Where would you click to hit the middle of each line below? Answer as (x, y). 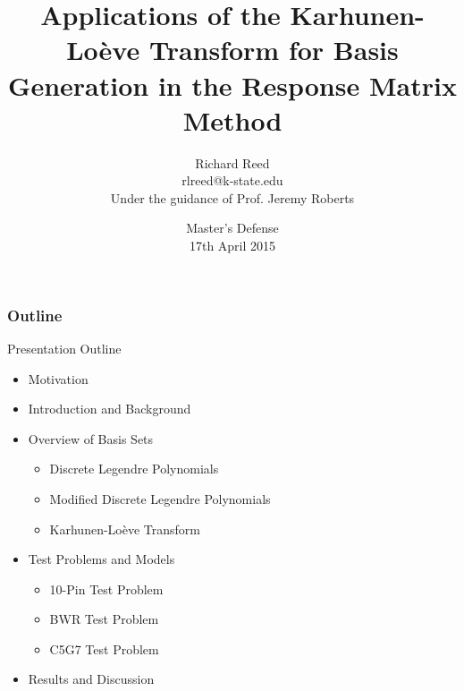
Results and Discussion (91, 679)
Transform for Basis (274, 50)
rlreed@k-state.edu (232, 180)
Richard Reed (232, 162)
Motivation (58, 378)
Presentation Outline (64, 348)
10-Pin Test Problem (106, 589)
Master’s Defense (232, 228)
